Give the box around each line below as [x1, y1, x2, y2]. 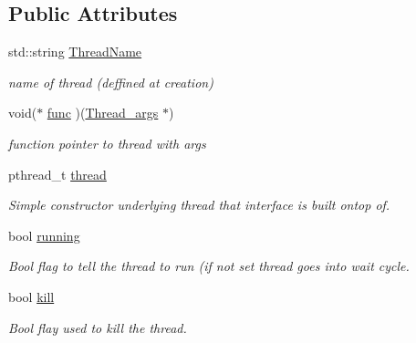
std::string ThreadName [8, 42, 142, 61]
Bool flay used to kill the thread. [8, 317, 187, 337]
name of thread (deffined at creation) [8, 72, 213, 91]
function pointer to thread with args [8, 133, 206, 152]
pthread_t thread [8, 164, 107, 183]
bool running [8, 225, 80, 244]
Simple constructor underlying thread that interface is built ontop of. [8, 195, 390, 214]
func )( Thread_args [47, 103, 159, 122]
